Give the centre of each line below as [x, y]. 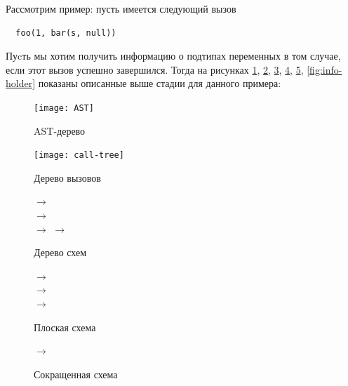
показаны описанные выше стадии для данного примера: [160, 83]
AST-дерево [60, 130]
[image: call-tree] [79, 155]
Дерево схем [60, 252]
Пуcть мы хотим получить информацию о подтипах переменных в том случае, [173, 56]
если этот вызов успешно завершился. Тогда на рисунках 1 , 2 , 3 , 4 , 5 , [155, 69]
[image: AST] [64, 108]
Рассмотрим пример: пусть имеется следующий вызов [121, 8]
